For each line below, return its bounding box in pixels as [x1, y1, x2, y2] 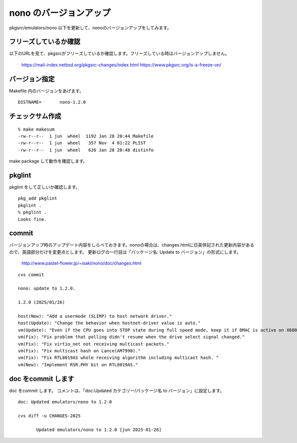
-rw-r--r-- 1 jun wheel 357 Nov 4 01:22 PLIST [18, 140, 146, 146]
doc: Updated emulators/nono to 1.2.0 [18, 399, 112, 405]
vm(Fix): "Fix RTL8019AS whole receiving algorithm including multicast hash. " [18, 355, 219, 361]
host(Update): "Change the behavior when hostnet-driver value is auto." [18, 320, 201, 326]
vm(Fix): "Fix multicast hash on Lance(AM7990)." [18, 348, 141, 353]
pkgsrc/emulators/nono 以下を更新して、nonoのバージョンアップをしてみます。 [9, 25, 172, 31]
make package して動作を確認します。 [9, 158, 88, 164]
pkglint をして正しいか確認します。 [9, 184, 80, 190]
